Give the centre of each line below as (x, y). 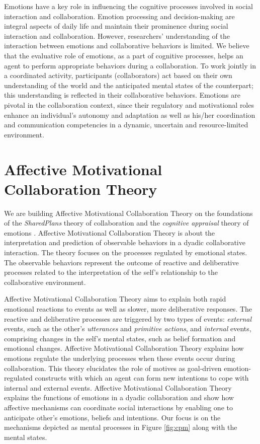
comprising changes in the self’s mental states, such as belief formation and (120, 338)
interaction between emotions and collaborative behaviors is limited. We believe (127, 46)
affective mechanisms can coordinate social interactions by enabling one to (118, 407)
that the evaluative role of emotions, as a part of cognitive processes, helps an (124, 55)
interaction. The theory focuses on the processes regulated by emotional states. (126, 252)
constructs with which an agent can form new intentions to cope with (142, 378)
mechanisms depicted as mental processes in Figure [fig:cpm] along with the (121, 427)
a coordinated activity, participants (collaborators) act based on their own (118, 75)
